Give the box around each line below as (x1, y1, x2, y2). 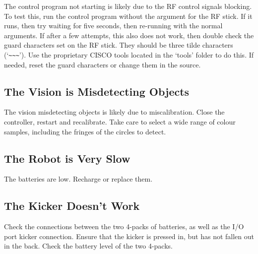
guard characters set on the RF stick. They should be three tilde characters (4, 40, 233, 50)
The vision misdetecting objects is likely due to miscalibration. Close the (4, 107, 225, 117)
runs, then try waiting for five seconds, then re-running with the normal (4, 20, 223, 31)
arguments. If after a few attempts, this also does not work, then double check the (4, 30, 254, 40)
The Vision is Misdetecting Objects (4, 83, 190, 99)
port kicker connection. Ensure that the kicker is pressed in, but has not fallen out (4, 231, 255, 241)
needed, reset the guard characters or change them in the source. (4, 59, 201, 69)
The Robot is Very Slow (4, 150, 130, 166)
